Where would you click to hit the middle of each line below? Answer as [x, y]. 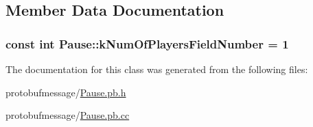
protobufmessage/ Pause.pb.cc [68, 115]
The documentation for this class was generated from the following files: [157, 69]
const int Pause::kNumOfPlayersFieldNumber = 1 [147, 43]
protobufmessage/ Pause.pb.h [66, 92]
